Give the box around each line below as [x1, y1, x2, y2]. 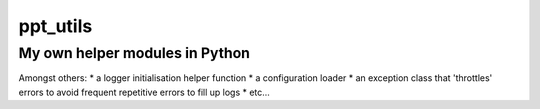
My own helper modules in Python [18, 44, 250, 62]
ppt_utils [18, 15, 93, 37]
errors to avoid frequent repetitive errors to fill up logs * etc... [18, 86, 270, 98]
